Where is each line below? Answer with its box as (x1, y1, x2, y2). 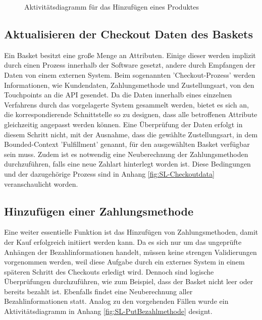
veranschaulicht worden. (4, 178, 78, 189)
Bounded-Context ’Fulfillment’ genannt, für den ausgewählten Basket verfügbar (4, 139, 250, 149)
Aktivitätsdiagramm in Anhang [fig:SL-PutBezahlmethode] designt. (4, 306, 213, 316)
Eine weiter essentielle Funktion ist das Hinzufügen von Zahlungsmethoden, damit (4, 227, 258, 237)
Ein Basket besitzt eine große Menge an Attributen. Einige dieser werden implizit (4, 49, 256, 60)
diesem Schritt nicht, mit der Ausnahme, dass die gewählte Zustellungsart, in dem (4, 129, 258, 139)
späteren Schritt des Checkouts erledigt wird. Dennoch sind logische (4, 266, 214, 277)
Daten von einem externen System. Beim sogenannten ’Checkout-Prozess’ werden (4, 69, 255, 80)
